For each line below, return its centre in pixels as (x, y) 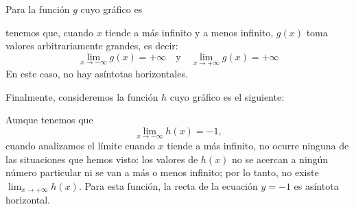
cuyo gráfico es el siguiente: (227, 96)
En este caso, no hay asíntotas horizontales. (97, 73)
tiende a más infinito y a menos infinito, (189, 32)
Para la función (38, 9)
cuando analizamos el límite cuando (80, 145)
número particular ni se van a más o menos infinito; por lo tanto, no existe (162, 172)
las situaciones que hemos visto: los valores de (102, 159)
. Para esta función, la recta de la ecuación (168, 185)
